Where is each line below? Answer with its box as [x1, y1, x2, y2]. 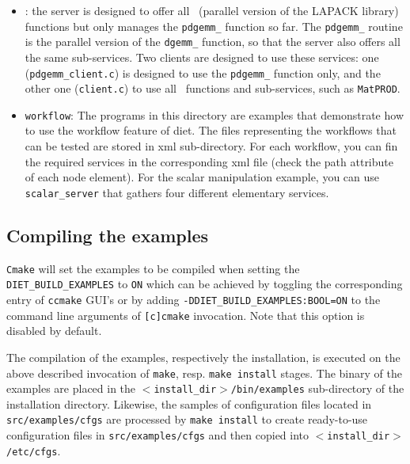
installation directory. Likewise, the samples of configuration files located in [6, 395, 372, 412]
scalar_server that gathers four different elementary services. [25, 184, 329, 200]
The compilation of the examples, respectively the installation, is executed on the [6, 348, 401, 365]
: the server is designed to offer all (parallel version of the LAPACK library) [25, 2, 399, 18]
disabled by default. [6, 322, 102, 339]
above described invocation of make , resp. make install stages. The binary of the [6, 364, 402, 381]
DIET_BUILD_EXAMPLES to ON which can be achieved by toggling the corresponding [6, 276, 403, 292]
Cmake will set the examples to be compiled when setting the [6, 260, 300, 276]
